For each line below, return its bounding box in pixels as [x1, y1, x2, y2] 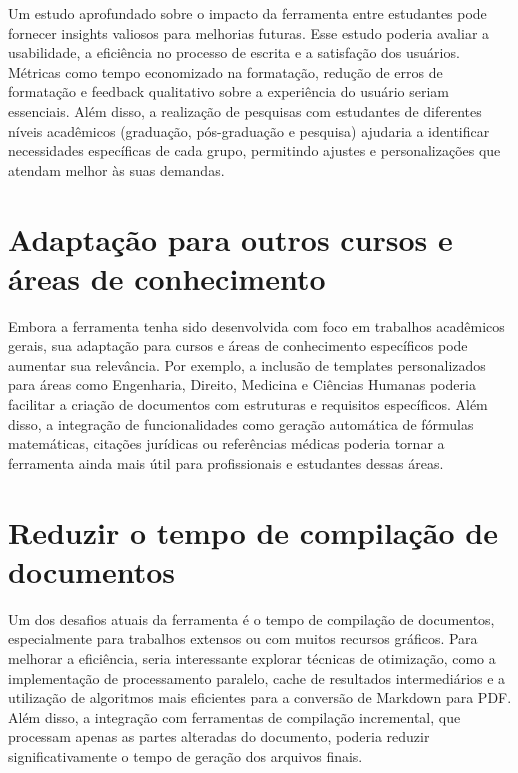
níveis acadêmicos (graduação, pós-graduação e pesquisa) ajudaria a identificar [8, 120, 490, 141]
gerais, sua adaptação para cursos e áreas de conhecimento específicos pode [8, 335, 468, 356]
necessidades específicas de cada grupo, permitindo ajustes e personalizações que [8, 140, 501, 161]
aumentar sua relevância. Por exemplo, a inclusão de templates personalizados [8, 354, 486, 375]
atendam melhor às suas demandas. [8, 159, 225, 180]
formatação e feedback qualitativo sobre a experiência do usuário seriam [8, 81, 450, 102]
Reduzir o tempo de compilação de [8, 511, 498, 552]
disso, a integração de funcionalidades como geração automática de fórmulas [8, 413, 474, 434]
